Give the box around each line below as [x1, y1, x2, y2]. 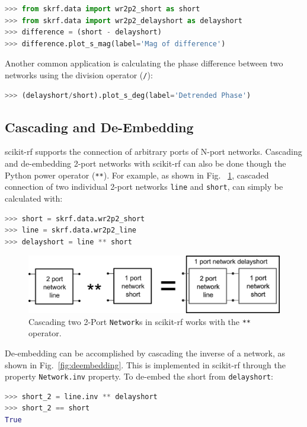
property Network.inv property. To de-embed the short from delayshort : [5, 370, 273, 383]
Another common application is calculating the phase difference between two [5, 57, 283, 69]
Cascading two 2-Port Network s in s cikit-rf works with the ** [28, 315, 251, 327]
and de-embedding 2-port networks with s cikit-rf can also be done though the [5, 157, 286, 170]
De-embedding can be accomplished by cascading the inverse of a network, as [5, 347, 286, 359]
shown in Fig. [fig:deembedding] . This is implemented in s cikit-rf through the [5, 358, 286, 371]
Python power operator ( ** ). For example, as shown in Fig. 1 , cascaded [5, 168, 269, 181]
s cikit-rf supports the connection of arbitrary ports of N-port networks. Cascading [5, 145, 302, 158]
